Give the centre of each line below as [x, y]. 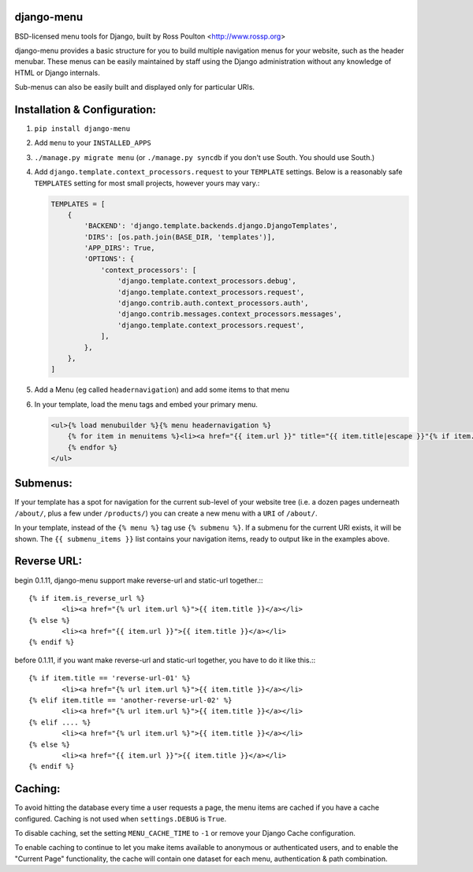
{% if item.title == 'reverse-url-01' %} [110, 678]
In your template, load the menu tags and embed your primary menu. [146, 404]
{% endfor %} [93, 447]
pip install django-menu [82, 129]
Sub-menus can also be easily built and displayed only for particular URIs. [135, 88]
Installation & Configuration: [86, 109]
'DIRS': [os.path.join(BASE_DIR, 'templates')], [180, 237]
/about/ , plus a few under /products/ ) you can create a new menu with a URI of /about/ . [166, 513]
